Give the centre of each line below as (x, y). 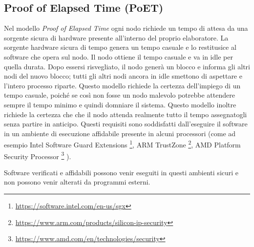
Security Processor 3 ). (38, 155)
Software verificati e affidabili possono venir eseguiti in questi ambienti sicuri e (121, 172)
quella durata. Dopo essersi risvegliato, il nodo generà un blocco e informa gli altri (127, 66)
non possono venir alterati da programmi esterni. (77, 182)
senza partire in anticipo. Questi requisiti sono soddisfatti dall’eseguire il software (126, 124)
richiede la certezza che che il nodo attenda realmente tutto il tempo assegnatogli (126, 114)
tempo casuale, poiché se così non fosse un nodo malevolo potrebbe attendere (119, 95)
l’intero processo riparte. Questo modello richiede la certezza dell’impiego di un (122, 85)
